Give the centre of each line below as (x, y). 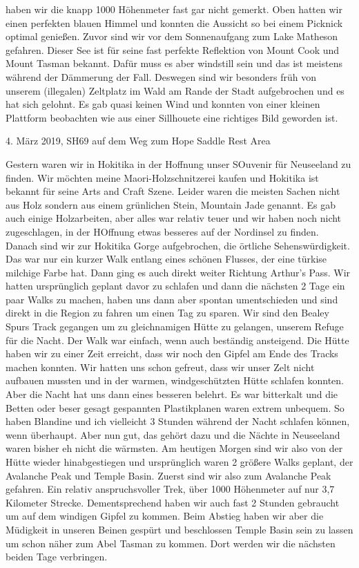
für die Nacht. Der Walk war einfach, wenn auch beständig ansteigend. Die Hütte (177, 340)
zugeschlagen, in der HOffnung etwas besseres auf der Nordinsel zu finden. (162, 231)
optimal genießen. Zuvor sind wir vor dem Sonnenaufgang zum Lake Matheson (172, 36)
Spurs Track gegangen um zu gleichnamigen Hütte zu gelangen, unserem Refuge (175, 326)
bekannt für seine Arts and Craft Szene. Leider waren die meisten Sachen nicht (173, 191)
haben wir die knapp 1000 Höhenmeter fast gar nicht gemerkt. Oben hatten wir (174, 9)
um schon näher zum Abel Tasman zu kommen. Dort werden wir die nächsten (171, 543)
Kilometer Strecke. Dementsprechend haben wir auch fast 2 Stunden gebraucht (173, 502)
